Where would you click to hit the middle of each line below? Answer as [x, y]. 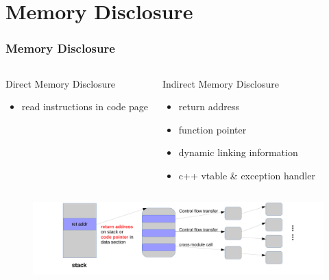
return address [209, 106]
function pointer [212, 129]
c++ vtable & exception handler [247, 175]
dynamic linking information [238, 152]
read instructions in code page [85, 106]
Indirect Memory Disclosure [220, 83]
